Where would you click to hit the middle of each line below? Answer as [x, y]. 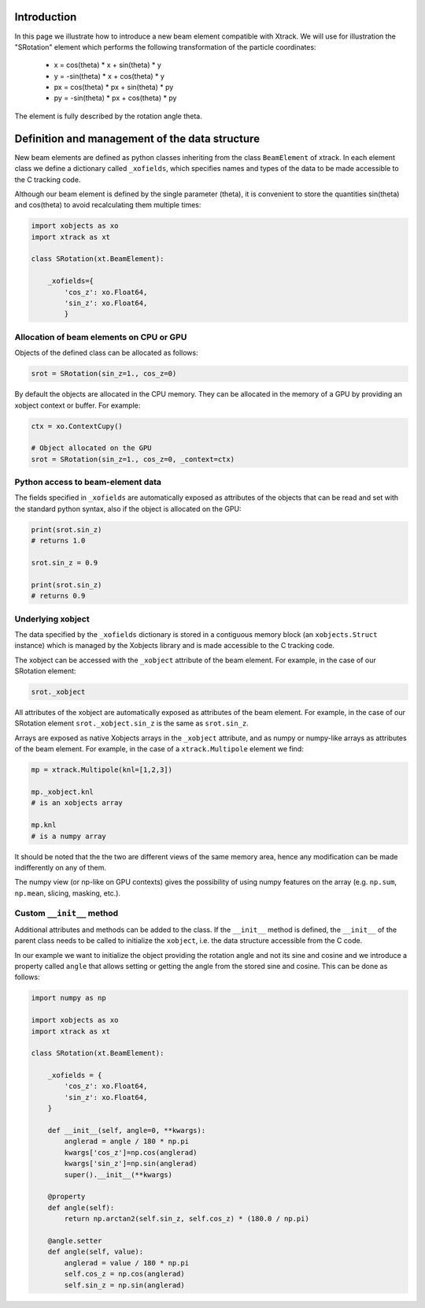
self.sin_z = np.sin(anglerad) [124, 1285]
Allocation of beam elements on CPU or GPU [101, 337]
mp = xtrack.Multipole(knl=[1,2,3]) [102, 770]
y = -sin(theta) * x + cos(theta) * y [109, 76]
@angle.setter [75, 1241]
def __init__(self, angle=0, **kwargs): [127, 1131]
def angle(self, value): [96, 1252]
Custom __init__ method [67, 913]
